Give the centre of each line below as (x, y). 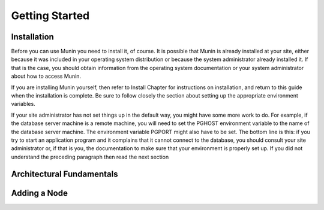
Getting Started (50, 16)
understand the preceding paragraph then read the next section (90, 157)
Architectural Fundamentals (64, 174)
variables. (23, 104)
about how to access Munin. (46, 76)
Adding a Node (40, 193)
